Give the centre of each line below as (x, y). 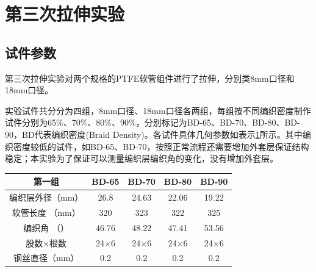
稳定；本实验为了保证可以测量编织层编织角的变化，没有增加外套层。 (142, 158)
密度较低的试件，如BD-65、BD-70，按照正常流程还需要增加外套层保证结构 (161, 146)
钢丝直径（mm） (46, 258)
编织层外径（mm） (46, 197)
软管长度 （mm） (46, 212)
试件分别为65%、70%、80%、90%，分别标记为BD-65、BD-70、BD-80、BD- (153, 122)
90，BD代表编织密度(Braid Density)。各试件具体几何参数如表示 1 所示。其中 (154, 134)
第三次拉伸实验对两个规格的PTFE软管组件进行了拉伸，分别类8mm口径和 (150, 78)
